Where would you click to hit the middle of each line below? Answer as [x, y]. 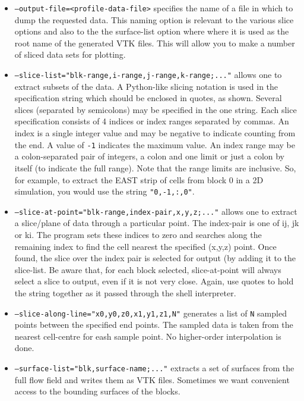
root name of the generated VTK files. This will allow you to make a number [155, 43]
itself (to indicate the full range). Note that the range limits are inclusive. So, [155, 167]
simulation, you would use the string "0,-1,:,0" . [104, 191]
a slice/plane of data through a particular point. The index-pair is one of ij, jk [157, 223]
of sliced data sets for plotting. [70, 54]
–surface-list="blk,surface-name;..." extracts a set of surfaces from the [154, 368]
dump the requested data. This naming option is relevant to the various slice [154, 19]
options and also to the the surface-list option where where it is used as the [152, 31]
